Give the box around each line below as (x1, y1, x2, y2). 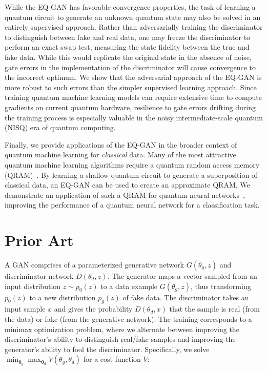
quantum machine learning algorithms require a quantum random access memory (5, 159, 260, 170)
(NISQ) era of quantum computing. (5, 122, 116, 133)
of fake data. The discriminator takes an (122, 292, 249, 302)
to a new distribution (29, 292, 96, 302)
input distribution (5, 280, 61, 291)
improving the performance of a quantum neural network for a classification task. (5, 199, 260, 210)
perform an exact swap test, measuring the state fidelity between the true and (5, 42, 250, 52)
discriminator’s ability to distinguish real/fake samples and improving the (5, 334, 236, 344)
